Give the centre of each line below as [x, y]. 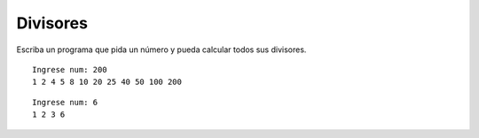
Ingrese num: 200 [70, 69]
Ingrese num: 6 [65, 102]
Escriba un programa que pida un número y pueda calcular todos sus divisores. [161, 50]
